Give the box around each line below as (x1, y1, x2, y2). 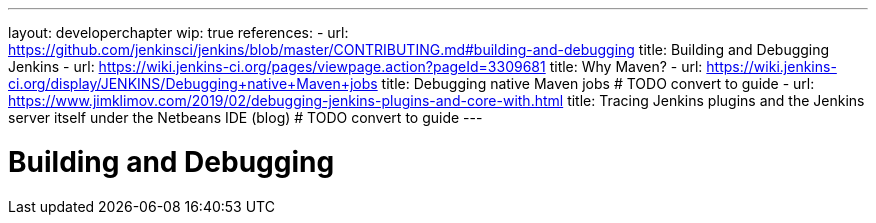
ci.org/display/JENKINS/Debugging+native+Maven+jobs (8, 75, 378, 92)
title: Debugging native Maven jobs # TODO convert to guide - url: (381, 75, 815, 92)
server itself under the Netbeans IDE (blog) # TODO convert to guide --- (8, 109, 483, 126)
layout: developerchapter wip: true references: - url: (8, 24, 349, 41)
